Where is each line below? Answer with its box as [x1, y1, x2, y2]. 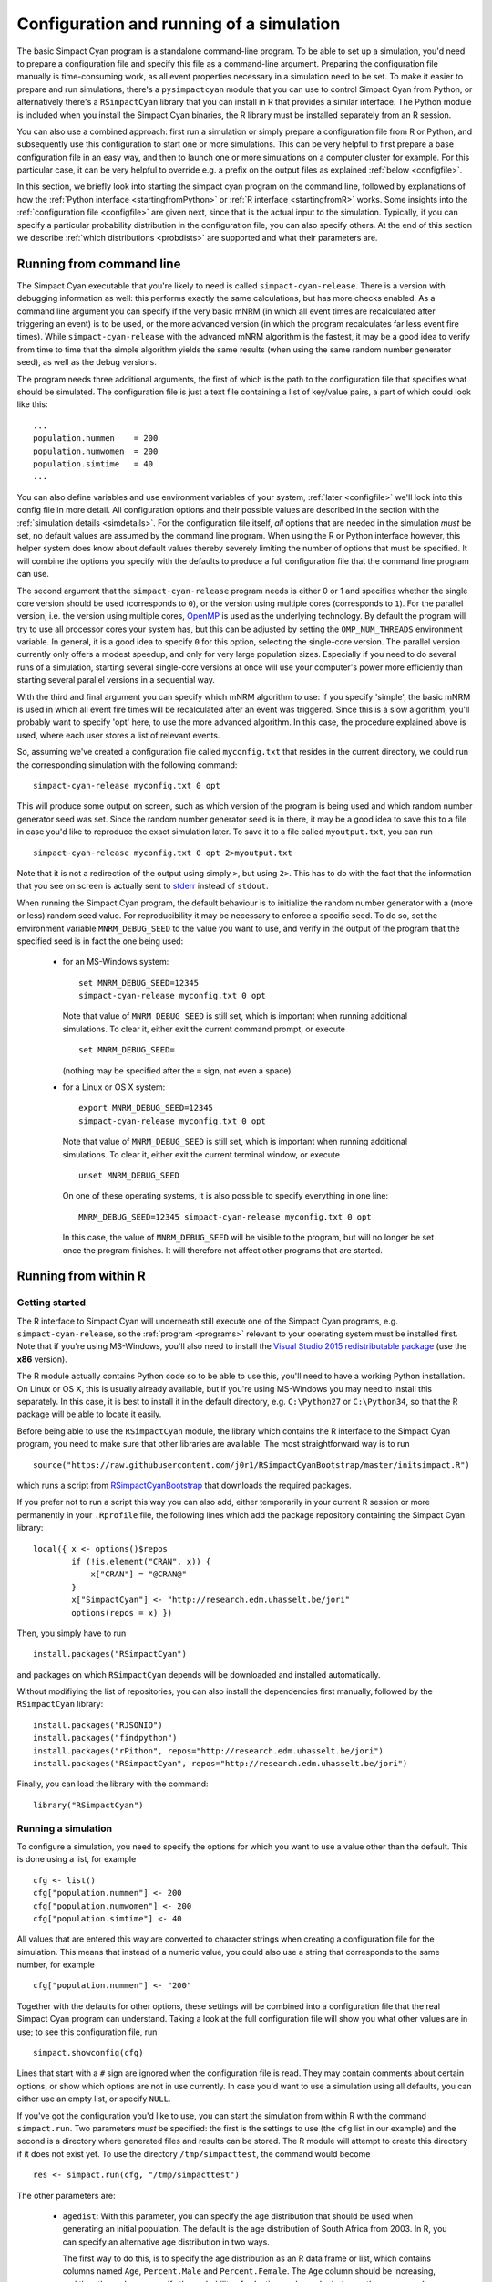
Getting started [16, 1296, 87, 1309]
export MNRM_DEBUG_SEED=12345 [78, 1103, 214, 1114]
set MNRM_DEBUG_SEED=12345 [78, 978, 200, 988]
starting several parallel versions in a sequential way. [16, 675, 216, 686]
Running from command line [16, 256, 181, 271]
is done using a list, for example [16, 1854, 137, 1865]
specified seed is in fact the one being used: [16, 936, 184, 947]
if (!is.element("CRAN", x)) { [71, 1556, 211, 1566]
